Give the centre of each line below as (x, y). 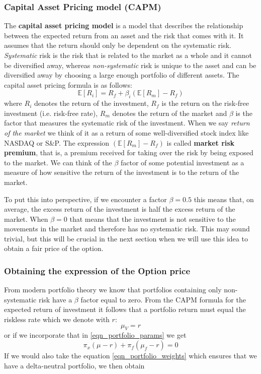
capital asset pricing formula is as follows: (68, 84)
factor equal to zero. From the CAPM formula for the (163, 299)
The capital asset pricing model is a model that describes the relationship (124, 25)
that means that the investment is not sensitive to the (153, 219)
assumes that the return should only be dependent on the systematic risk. (118, 45)
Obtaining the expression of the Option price (97, 271)
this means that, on (224, 199)
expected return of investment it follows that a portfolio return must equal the (125, 309)
